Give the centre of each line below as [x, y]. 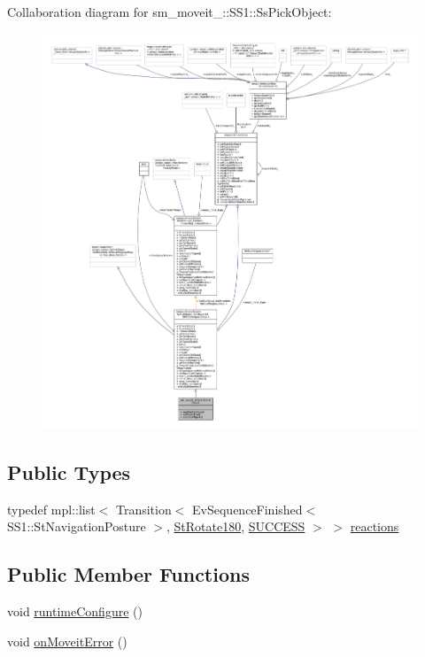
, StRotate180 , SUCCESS [236, 526]
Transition [143, 509]
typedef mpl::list [51, 509]
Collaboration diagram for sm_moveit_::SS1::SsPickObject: [170, 12]
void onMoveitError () [67, 641]
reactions [375, 526]
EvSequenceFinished [247, 509]
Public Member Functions [128, 574]
